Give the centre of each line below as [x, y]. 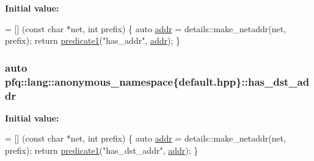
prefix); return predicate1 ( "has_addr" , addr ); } [93, 40]
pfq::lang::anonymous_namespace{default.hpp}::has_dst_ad [157, 81]
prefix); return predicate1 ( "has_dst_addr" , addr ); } [102, 150]
